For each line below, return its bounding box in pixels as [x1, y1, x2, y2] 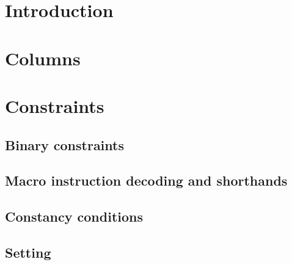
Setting [5, 242, 51, 261]
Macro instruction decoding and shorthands [5, 171, 288, 190]
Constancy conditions [5, 207, 144, 226]
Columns [5, 45, 81, 70]
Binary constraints [5, 135, 124, 154]
